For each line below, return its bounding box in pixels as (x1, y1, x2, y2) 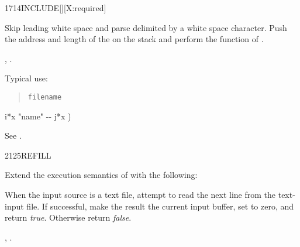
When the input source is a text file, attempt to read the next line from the (5, 188, 276, 200)
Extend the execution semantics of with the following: (5, 169, 198, 181)
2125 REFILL (5, 149, 51, 161)
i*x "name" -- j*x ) (5, 109, 71, 122)
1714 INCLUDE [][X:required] (5, 2, 106, 13)
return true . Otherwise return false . (5, 211, 132, 224)
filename (27, 92, 62, 101)
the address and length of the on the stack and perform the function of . (5, 33, 264, 45)
